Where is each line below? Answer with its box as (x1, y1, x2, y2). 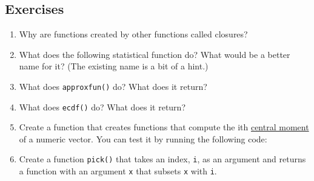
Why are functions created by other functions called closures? (19, 28, 248, 40)
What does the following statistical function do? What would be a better (19, 48, 290, 60)
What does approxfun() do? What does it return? (19, 80, 207, 92)
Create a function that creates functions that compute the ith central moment (19, 121, 309, 133)
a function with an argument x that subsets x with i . (19, 165, 217, 177)
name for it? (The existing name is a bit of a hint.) (19, 60, 209, 72)
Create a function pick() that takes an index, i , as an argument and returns (19, 153, 306, 165)
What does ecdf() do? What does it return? (19, 100, 185, 113)
